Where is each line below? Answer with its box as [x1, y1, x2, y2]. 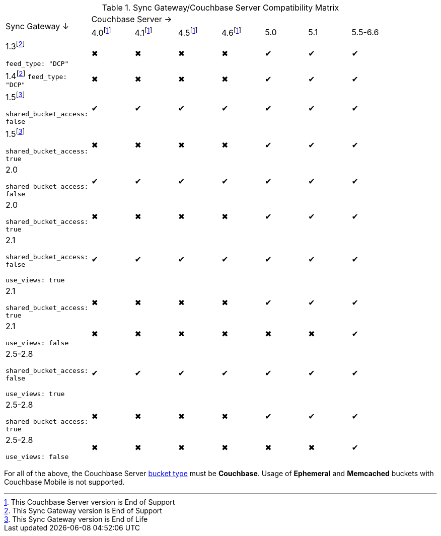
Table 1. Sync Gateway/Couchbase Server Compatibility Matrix [102, 3, 339, 13]
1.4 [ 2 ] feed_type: [6, 69, 67, 81]
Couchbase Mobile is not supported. [4, 477, 125, 486]
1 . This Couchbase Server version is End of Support [4, 497, 175, 506]
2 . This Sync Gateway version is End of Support [4, 506, 162, 515]
